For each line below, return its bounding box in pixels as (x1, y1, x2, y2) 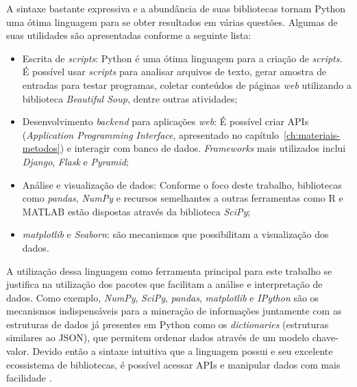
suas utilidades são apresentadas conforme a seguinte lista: (6, 28, 251, 42)
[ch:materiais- (284, 127, 341, 142)
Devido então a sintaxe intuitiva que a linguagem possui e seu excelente (32, 344, 333, 358)
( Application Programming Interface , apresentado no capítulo (22, 127, 280, 142)
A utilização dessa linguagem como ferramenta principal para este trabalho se (6, 263, 332, 278)
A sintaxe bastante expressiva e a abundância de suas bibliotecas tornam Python (6, 1, 346, 15)
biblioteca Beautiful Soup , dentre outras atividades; (22, 91, 238, 105)
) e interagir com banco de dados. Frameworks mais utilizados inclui (60, 141, 346, 155)
